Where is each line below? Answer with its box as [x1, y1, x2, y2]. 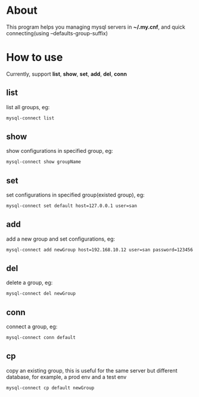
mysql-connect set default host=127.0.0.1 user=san [6, 203, 137, 209]
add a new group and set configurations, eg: [6, 235, 115, 242]
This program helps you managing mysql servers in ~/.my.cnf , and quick [6, 23, 186, 30]
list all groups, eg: [6, 103, 50, 110]
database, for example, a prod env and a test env [6, 373, 127, 380]
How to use [6, 51, 63, 64]
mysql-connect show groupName [6, 159, 82, 165]
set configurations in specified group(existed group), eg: [6, 192, 145, 199]
